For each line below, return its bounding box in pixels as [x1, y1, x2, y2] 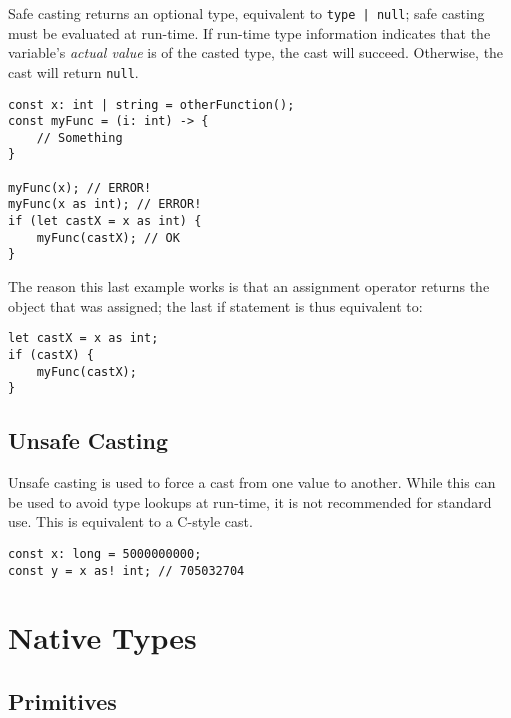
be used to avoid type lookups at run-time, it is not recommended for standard [8, 491, 492, 512]
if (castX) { [8, 347, 94, 362]
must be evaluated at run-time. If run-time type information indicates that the [8, 22, 491, 43]
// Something [36, 130, 123, 145]
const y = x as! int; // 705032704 [8, 563, 245, 578]
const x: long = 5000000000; [8, 546, 202, 561]
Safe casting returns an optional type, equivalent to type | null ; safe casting [8, 3, 485, 23]
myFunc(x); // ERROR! [8, 180, 152, 195]
